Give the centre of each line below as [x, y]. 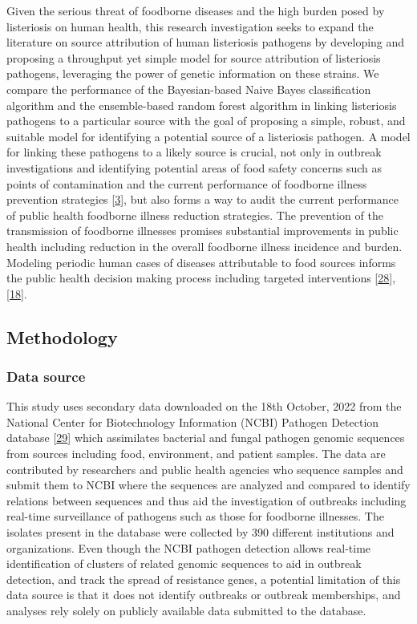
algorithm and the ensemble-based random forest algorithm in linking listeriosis [202, 105]
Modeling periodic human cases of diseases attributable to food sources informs [201, 262]
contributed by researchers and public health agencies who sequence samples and [205, 469]
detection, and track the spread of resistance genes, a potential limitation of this [204, 579]
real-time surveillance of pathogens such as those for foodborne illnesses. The [195, 516]
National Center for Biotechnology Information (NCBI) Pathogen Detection [193, 421]
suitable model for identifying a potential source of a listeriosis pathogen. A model [208, 136]
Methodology [62, 336]
